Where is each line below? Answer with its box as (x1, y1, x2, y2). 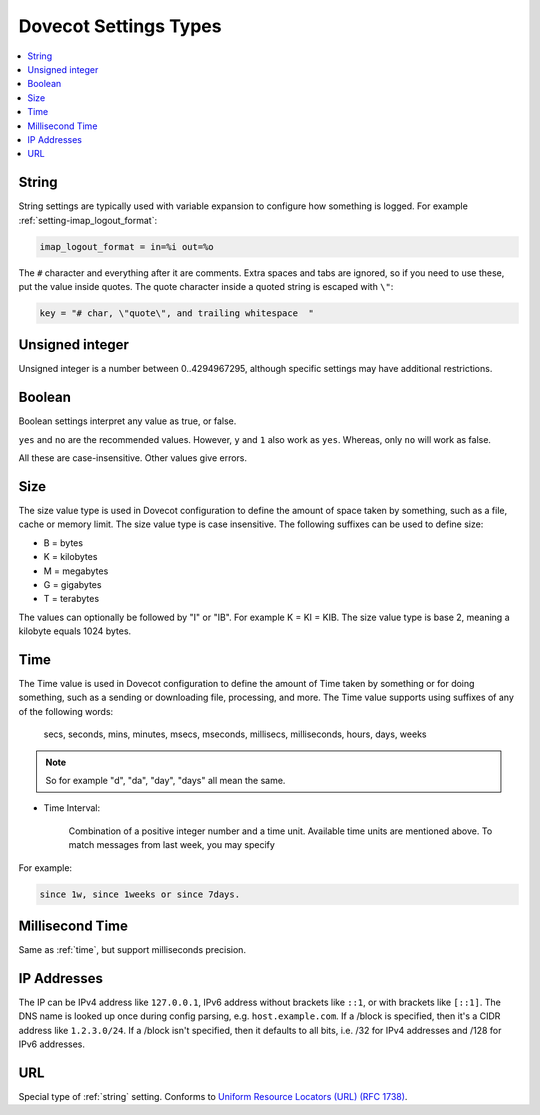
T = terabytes (43, 593, 100, 605)
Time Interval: (43, 802, 101, 814)
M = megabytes (43, 565, 109, 577)
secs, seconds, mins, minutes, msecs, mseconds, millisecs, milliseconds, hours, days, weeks (43, 728, 427, 740)
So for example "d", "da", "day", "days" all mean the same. (45, 775, 286, 786)
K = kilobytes (43, 551, 98, 563)
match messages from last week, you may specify (68, 839, 275, 851)
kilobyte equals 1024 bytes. (18, 625, 132, 637)
